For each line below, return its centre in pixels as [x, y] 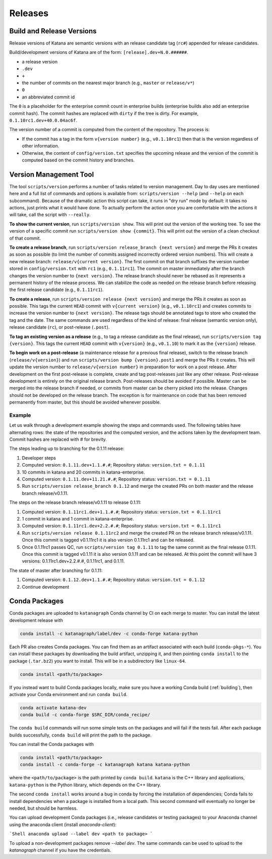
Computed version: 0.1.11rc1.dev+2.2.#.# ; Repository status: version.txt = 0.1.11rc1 [121, 526]
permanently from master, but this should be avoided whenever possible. [85, 402]
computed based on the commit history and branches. [78, 160]
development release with [36, 620]
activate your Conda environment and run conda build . [69, 694]
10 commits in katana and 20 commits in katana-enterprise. [84, 472]
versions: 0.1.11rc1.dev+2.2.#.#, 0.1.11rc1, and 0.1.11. [74, 561]
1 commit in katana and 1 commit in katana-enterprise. [78, 519]
